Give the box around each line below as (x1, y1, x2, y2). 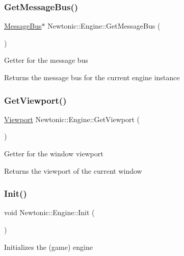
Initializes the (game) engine (4, 241, 93, 252)
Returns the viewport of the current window (4, 165, 142, 176)
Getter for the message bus (4, 55, 88, 65)
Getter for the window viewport (4, 148, 103, 158)
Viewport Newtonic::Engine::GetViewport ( (4, 113, 140, 124)
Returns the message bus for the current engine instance (4, 72, 180, 82)
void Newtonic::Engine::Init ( (4, 207, 95, 218)
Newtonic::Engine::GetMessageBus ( (47, 20, 161, 31)
